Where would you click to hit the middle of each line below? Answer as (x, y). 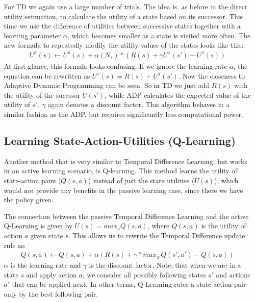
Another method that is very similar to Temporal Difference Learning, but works (126, 161)
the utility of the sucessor (42, 95)
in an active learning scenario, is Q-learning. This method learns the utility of (121, 171)
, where (158, 226)
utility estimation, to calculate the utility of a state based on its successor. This (124, 16)
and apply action (51, 274)
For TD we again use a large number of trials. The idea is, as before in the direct (126, 6)
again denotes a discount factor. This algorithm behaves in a (139, 104)
